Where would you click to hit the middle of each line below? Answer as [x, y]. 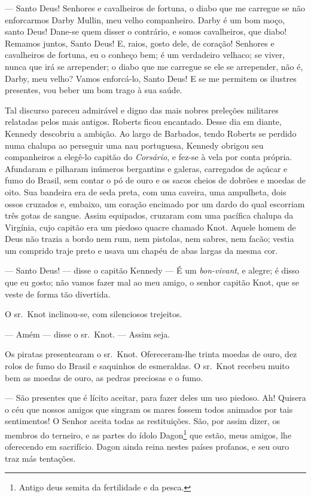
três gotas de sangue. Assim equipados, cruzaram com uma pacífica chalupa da [149, 215]
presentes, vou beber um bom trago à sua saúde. [94, 90]
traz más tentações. [40, 458]
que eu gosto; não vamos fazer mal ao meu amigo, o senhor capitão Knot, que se [152, 282]
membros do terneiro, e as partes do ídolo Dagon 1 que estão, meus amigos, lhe [148, 434]
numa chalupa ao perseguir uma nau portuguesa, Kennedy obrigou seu [134, 145]
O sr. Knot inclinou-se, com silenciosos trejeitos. [94, 314]
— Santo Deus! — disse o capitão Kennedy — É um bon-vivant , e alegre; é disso [152, 270]
